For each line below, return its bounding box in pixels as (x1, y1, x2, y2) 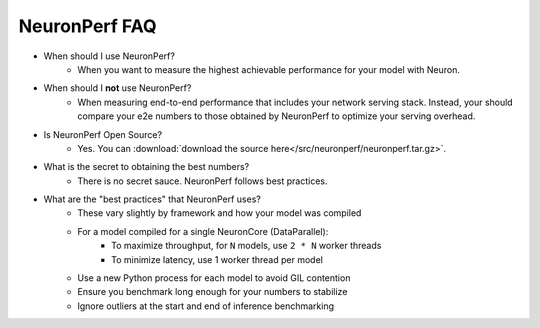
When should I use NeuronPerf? (43, 50, 175, 62)
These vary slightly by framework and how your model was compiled (77, 207, 362, 219)
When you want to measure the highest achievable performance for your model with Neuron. (77, 63, 460, 75)
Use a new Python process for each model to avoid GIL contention (77, 272, 351, 284)
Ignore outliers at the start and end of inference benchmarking (77, 300, 335, 312)
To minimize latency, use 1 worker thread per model (111, 253, 324, 265)
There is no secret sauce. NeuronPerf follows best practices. (77, 175, 328, 187)
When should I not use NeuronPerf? (43, 82, 192, 94)
